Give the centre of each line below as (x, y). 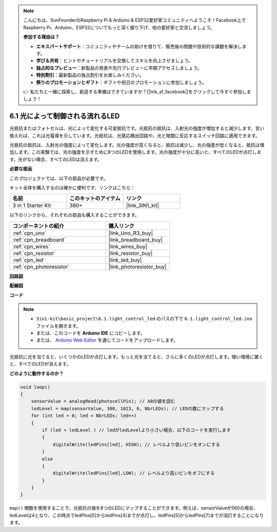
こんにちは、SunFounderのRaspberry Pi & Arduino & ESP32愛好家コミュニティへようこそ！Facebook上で (135, 20)
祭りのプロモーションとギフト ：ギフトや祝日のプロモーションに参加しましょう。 (121, 82)
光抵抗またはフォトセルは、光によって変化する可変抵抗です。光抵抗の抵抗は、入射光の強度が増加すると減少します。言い (137, 128)
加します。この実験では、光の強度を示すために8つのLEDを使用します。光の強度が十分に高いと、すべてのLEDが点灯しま (135, 152)
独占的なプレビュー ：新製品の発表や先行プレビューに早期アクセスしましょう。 (119, 68)
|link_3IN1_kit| (142, 205)
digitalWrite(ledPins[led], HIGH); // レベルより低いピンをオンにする (136, 444)
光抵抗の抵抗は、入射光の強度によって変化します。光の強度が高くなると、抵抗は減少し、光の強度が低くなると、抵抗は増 (137, 145)
